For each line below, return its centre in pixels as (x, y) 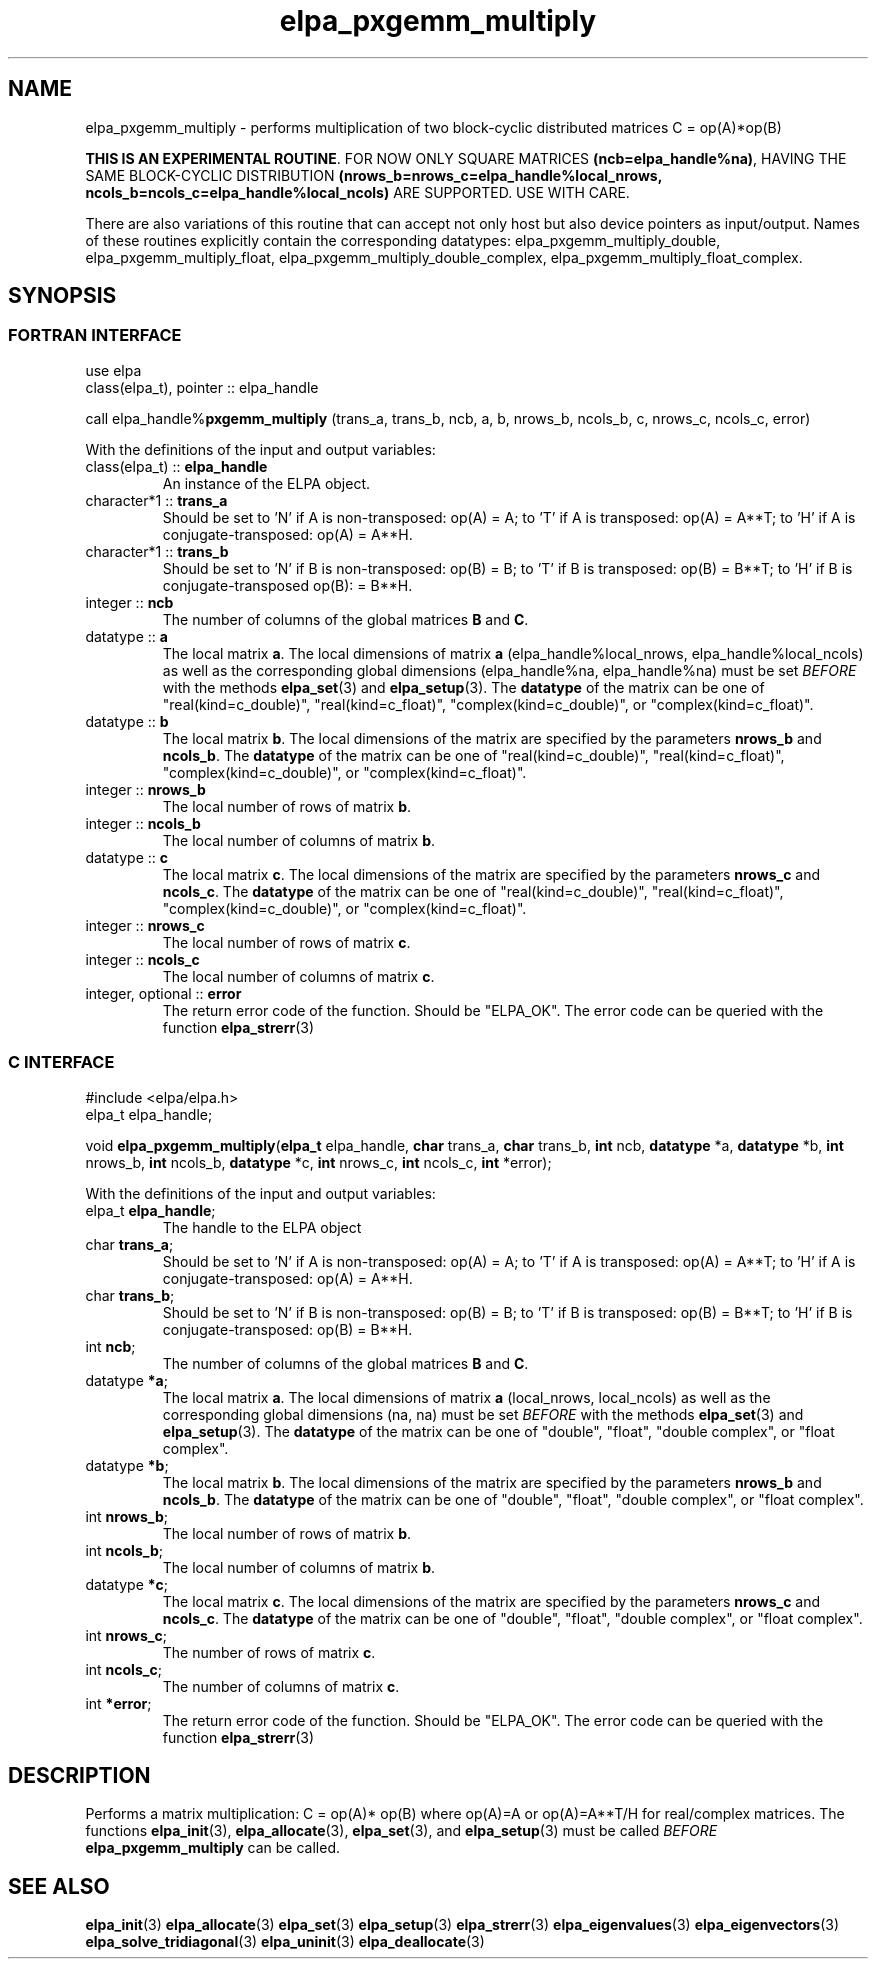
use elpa (113, 370)
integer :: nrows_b (145, 789)
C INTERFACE (61, 1062)
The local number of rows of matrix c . (286, 942)
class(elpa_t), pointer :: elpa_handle (202, 387)
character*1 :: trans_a (156, 500)
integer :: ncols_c (142, 959)
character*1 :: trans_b (157, 551)
